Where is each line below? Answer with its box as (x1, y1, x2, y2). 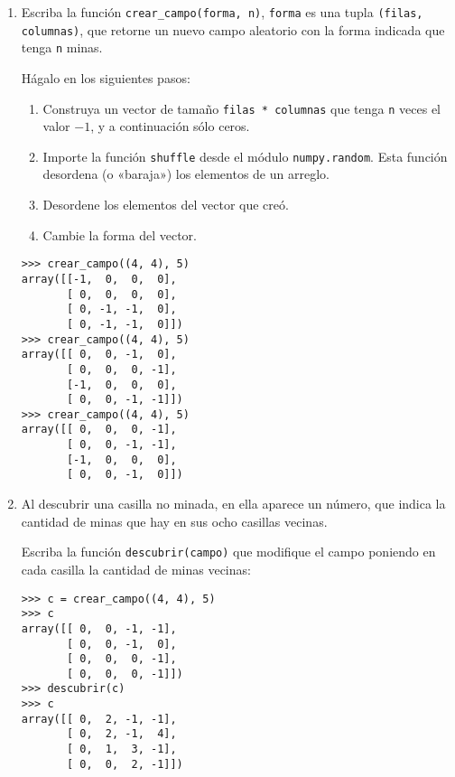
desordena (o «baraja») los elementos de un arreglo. (42, 164, 330, 183)
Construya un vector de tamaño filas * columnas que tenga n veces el (42, 98, 441, 117)
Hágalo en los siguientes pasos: (21, 68, 190, 87)
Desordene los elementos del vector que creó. (42, 195, 289, 214)
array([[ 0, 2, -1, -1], (21, 712, 177, 726)
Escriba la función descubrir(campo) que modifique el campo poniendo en (21, 542, 436, 561)
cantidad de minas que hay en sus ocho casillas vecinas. (21, 511, 328, 530)
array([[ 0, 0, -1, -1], (21, 622, 177, 635)
